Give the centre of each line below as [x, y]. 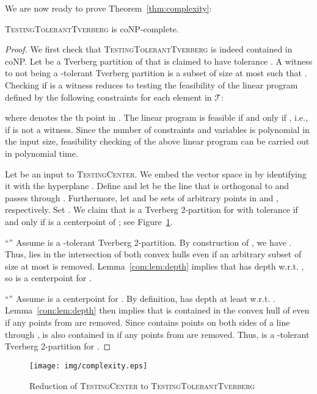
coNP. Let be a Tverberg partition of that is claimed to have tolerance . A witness [159, 61]
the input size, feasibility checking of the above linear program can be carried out [157, 141]
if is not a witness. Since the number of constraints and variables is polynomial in [157, 129]
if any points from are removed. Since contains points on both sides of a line [148, 322]
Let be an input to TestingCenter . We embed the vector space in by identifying [156, 174]
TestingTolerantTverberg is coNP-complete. [92, 28]
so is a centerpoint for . [48, 278]
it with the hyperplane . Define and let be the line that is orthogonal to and [147, 186]
